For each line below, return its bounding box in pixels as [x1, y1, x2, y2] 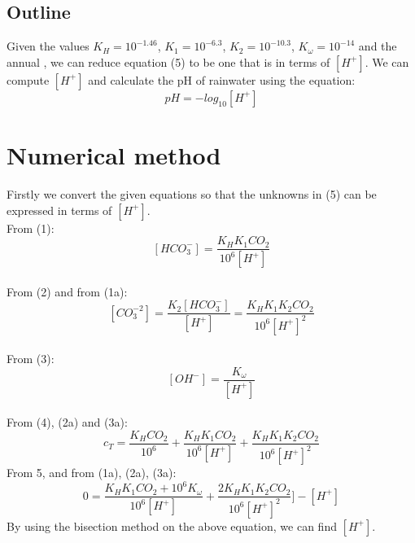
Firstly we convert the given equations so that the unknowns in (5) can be [7, 185, 377, 202]
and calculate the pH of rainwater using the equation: [88, 71, 356, 88]
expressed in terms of [7, 201, 112, 218]
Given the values [7, 37, 90, 55]
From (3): [7, 350, 55, 367]
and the [358, 37, 397, 55]
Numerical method [7, 138, 221, 171]
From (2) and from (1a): [7, 282, 128, 300]
